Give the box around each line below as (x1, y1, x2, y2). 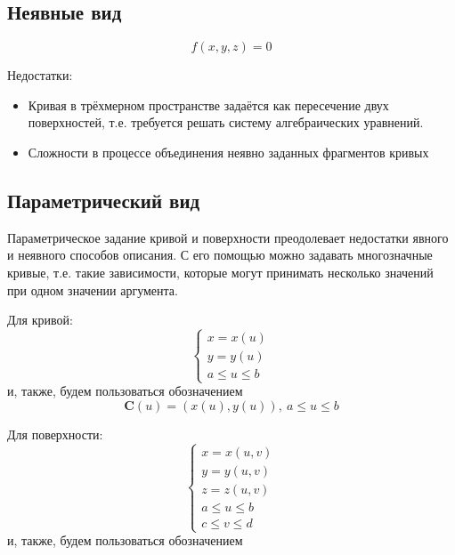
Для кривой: (7, 310, 73, 329)
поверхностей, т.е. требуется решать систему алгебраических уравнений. (28, 113, 424, 132)
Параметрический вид (7, 186, 200, 213)
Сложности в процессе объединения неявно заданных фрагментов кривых (28, 142, 429, 161)
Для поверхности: (7, 424, 103, 443)
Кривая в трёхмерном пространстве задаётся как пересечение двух (28, 95, 389, 114)
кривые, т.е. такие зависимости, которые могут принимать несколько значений (7, 262, 434, 281)
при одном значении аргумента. (7, 280, 178, 299)
